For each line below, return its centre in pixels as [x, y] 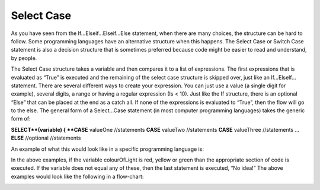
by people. [24, 58]
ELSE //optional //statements [46, 138]
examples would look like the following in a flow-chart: [77, 176]
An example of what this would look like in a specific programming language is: [108, 149]
